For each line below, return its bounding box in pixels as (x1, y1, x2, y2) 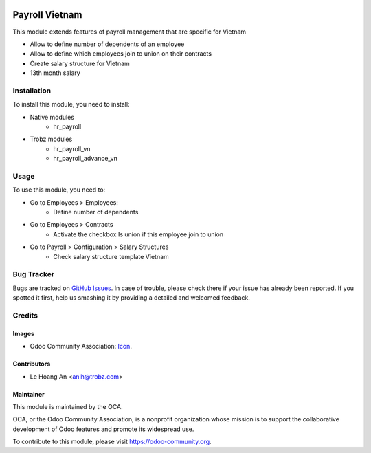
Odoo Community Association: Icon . (30, 342, 132, 351)
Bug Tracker (12, 269, 55, 279)
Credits (12, 310, 38, 320)
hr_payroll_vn (53, 144, 91, 153)
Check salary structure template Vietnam (53, 252, 170, 261)
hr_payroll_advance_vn (53, 155, 118, 163)
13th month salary (30, 69, 80, 77)
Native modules (30, 113, 75, 121)
